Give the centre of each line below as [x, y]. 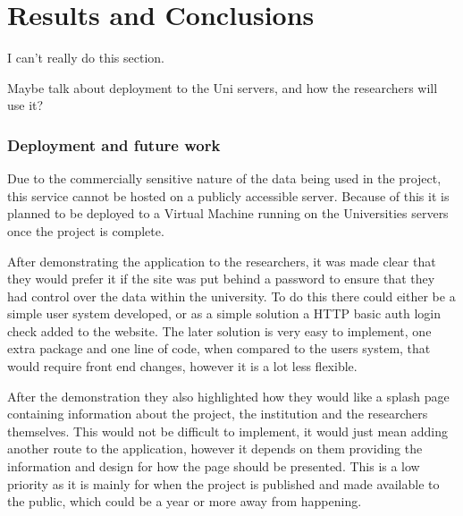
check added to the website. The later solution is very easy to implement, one [219, 330]
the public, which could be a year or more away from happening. [185, 501]
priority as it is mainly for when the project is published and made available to [223, 483]
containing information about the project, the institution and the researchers [218, 414]
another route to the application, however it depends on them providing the [215, 448]
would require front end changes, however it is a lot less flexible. [182, 366]
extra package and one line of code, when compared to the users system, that [219, 348]
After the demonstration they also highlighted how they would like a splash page [228, 396]
